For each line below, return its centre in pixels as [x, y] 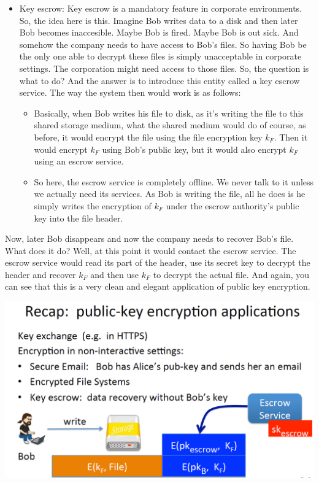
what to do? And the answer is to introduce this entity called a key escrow [159, 80]
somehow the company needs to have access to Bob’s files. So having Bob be [163, 44]
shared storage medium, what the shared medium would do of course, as [170, 125]
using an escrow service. [79, 161]
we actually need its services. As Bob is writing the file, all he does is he [170, 194]
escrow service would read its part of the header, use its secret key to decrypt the [158, 262]
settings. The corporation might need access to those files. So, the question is [164, 68]
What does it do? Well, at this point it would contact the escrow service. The [151, 250]
